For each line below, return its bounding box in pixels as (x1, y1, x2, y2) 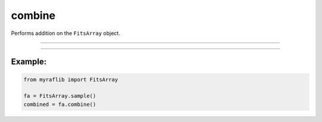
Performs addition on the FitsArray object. (11, 30, 120, 37)
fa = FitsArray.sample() (23, 92, 97, 99)
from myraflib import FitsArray (23, 76, 119, 83)
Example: (11, 57, 47, 67)
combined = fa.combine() (23, 101, 97, 108)
